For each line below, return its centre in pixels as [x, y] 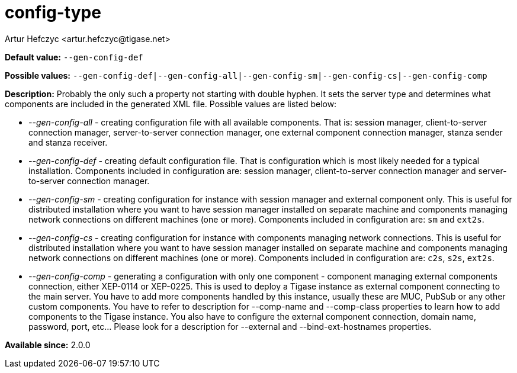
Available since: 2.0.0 [48, 345]
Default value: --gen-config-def [74, 57]
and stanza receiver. [68, 142]
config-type [53, 12]
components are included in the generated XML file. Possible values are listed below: [171, 104]
